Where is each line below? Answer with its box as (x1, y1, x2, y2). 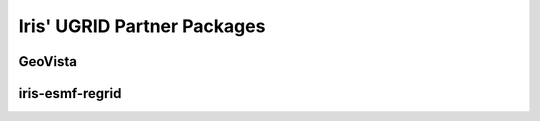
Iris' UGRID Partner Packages (18, 15, 266, 37)
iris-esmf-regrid (18, 85, 122, 102)
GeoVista (18, 53, 77, 70)
